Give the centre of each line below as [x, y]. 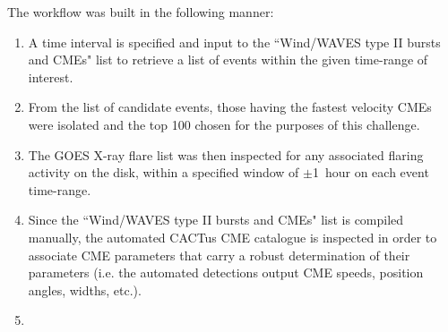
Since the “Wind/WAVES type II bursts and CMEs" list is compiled [216, 220]
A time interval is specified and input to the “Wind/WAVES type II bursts [234, 42]
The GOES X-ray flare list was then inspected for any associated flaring [226, 154]
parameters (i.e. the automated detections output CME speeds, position [226, 272]
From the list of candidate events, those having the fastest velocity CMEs [230, 107]
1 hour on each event [370, 172]
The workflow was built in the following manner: [141, 12]
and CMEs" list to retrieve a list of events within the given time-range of [228, 60]
